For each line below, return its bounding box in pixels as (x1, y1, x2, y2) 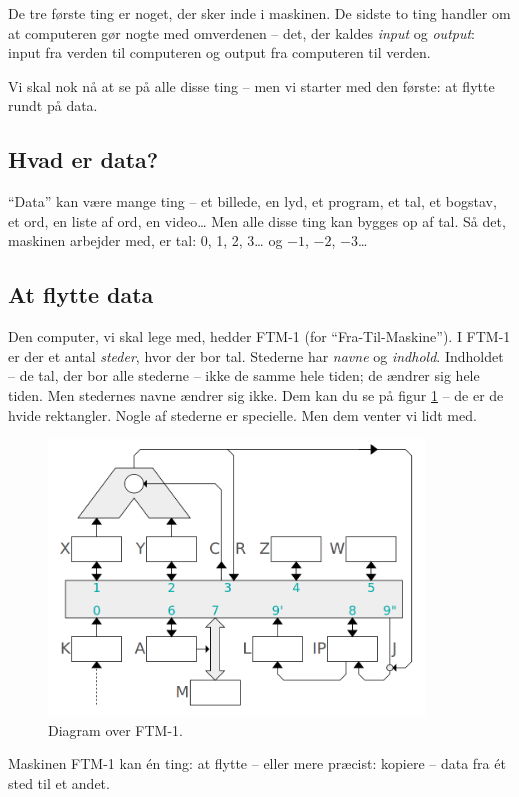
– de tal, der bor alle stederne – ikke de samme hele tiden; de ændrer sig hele (8, 365, 480, 386)
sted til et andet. (8, 772, 110, 793)
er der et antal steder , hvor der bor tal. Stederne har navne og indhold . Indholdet (8, 345, 504, 366)
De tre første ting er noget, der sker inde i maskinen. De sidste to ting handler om (8, 3, 511, 23)
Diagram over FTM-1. (48, 719, 184, 740)
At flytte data (8, 279, 154, 310)
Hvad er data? (8, 144, 159, 175)
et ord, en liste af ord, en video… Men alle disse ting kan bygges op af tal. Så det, (8, 210, 506, 231)
